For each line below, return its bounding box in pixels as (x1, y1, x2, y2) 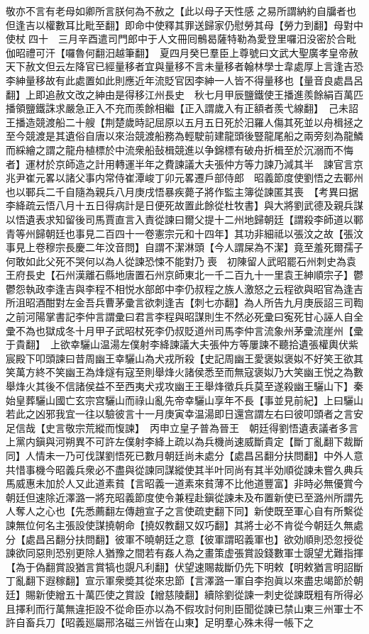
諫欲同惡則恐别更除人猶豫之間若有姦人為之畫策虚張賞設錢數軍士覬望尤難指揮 (6, 545, 363, 560)
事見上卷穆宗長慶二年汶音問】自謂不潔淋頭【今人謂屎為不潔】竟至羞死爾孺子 (6, 240, 363, 255)
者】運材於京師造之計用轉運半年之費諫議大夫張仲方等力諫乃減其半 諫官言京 (6, 156, 363, 171)
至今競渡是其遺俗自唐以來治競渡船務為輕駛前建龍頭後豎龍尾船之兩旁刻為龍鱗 (6, 128, 363, 143)
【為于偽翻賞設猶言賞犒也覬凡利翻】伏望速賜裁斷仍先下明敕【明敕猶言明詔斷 (6, 559, 363, 574)
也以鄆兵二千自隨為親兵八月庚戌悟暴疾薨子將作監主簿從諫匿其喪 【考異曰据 (6, 184, 358, 199)
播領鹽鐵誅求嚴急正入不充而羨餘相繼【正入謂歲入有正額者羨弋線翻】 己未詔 (6, 101, 358, 116)
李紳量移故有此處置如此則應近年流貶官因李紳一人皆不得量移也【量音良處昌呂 (6, 72, 363, 87)
